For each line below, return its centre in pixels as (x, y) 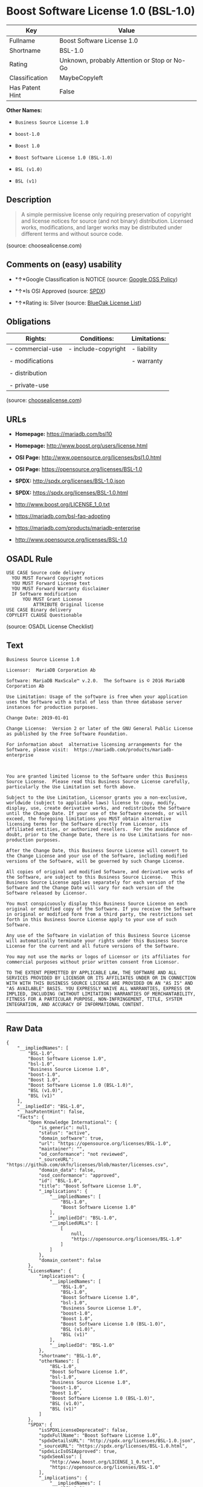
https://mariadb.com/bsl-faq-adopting (63, 516)
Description (29, 200)
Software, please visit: (37, 750)
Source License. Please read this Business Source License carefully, (98, 781)
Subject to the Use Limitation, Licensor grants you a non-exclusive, (97, 797)
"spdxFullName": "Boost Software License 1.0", (100, 1435)
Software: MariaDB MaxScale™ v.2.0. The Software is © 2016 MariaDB (96, 680)
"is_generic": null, (64, 1127)
